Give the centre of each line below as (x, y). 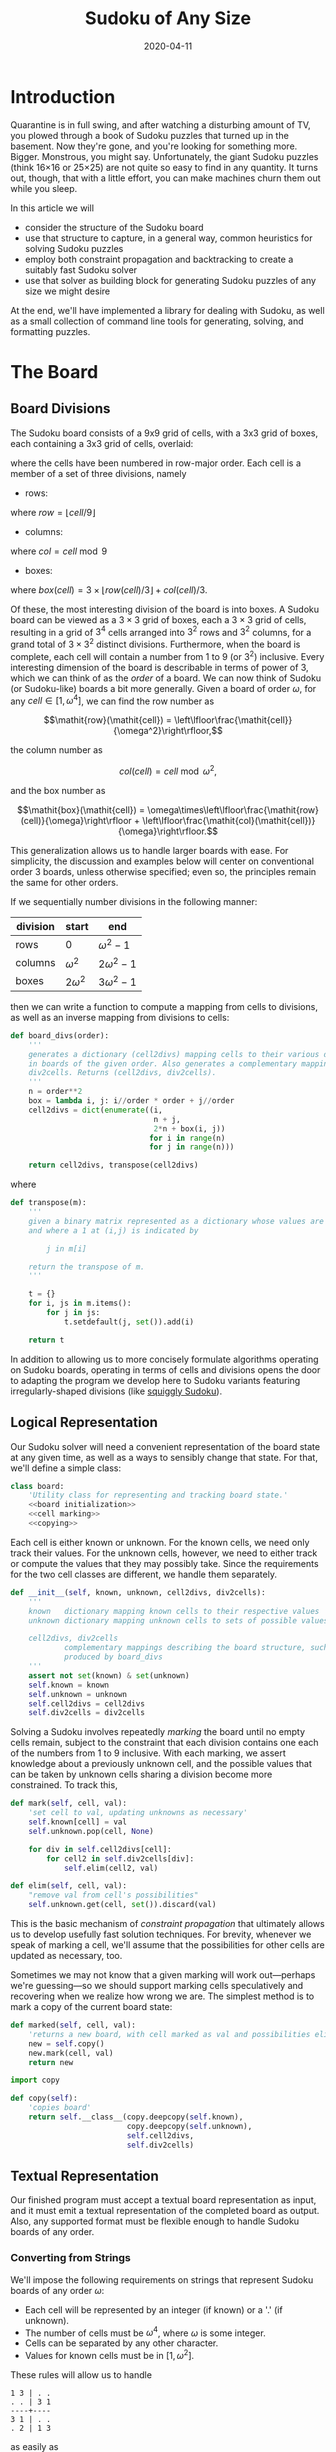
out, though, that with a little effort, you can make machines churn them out (165, 178)
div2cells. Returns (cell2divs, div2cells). (122, 1073)
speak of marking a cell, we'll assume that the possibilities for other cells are (167, 1945)
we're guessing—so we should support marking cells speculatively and (157, 1986)
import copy (35, 2080)
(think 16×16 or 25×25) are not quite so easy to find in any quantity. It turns (164, 167)
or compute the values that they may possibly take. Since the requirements (164, 1563)
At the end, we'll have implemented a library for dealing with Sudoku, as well (167, 310)
